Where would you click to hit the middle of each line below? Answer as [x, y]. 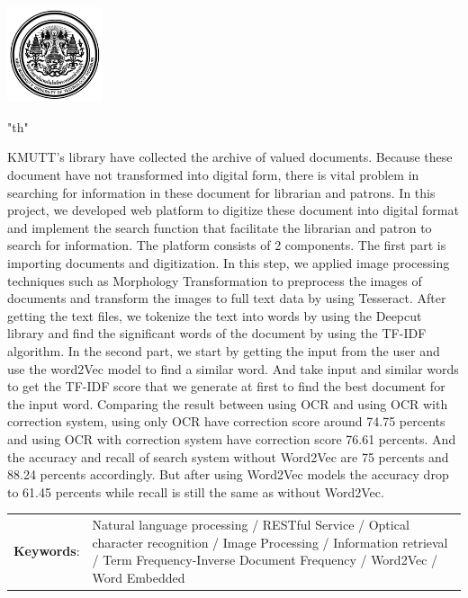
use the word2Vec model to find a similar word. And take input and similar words [233, 368]
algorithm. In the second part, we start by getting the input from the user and [224, 351]
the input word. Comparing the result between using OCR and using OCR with [228, 403]
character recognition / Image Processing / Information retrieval [270, 542]
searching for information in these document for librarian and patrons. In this [221, 192]
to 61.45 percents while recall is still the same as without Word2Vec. [196, 491]
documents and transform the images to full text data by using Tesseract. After [227, 298]
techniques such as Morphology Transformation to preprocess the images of [215, 280]
